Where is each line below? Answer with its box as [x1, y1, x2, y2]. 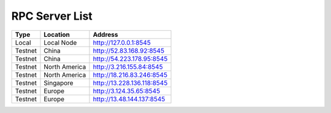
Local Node [44, 38, 77, 47]
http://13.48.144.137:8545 [93, 95, 165, 103]
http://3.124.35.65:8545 [93, 87, 161, 95]
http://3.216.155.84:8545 [93, 62, 163, 71]
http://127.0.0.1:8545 [93, 38, 151, 47]
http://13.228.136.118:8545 [93, 79, 168, 87]
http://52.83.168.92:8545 [93, 46, 165, 55]
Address [93, 30, 118, 39]
